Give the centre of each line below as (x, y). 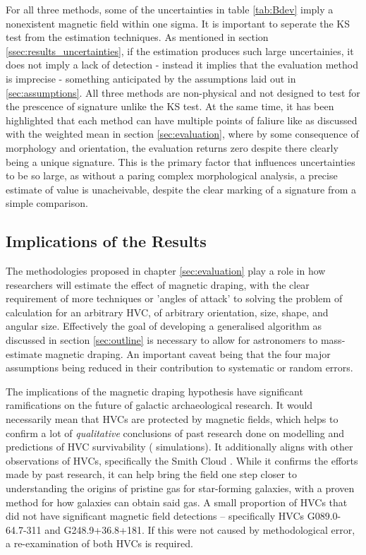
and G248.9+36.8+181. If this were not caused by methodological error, (200, 529)
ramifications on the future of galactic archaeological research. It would (159, 405)
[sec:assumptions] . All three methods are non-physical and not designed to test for (183, 92)
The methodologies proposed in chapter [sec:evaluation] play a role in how (166, 271)
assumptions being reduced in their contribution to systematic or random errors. (179, 368)
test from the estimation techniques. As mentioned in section (137, 37)
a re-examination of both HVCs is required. (99, 543)
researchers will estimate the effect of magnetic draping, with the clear (158, 284)
